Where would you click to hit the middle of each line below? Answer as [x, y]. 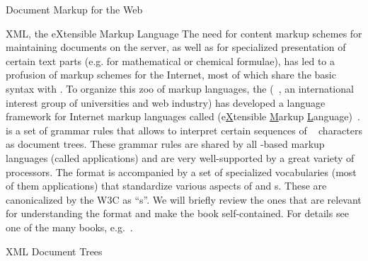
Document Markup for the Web [74, 9]
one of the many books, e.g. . [69, 227]
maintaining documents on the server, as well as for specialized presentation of [176, 47]
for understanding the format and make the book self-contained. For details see [177, 213]
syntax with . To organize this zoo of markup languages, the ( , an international [180, 88]
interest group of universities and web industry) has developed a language [166, 102]
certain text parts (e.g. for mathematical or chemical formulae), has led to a [171, 60]
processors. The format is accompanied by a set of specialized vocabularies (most [181, 172]
